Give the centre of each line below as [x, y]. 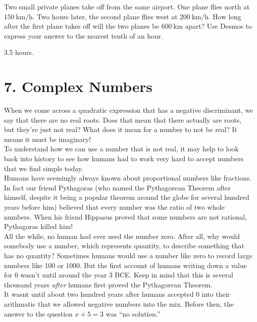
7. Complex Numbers [78, 86]
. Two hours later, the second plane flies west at [105, 16]
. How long [225, 16]
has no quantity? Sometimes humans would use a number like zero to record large [128, 255]
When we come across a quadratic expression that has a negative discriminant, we [129, 110]
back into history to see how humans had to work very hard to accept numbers [124, 159]
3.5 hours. [19, 52]
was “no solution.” [133, 313]
